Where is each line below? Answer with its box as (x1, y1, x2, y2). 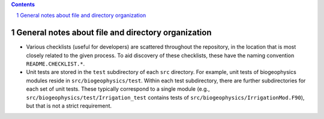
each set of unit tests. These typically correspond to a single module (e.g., (26, 85, 210, 93)
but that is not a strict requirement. (26, 102, 112, 109)
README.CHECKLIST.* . (26, 60, 85, 67)
